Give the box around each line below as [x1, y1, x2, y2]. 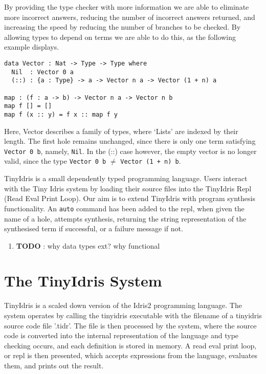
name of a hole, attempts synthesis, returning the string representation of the [4, 213, 247, 224]
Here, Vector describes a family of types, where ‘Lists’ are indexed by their [4, 125, 238, 136]
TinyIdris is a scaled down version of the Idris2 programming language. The [4, 300, 242, 311]
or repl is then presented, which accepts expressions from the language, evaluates [4, 350, 257, 361]
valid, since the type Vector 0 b [4, 156, 106, 166]
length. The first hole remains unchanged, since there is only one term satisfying [4, 136, 256, 146]
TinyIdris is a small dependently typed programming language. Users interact [4, 173, 248, 184]
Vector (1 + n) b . [120, 156, 181, 166]
